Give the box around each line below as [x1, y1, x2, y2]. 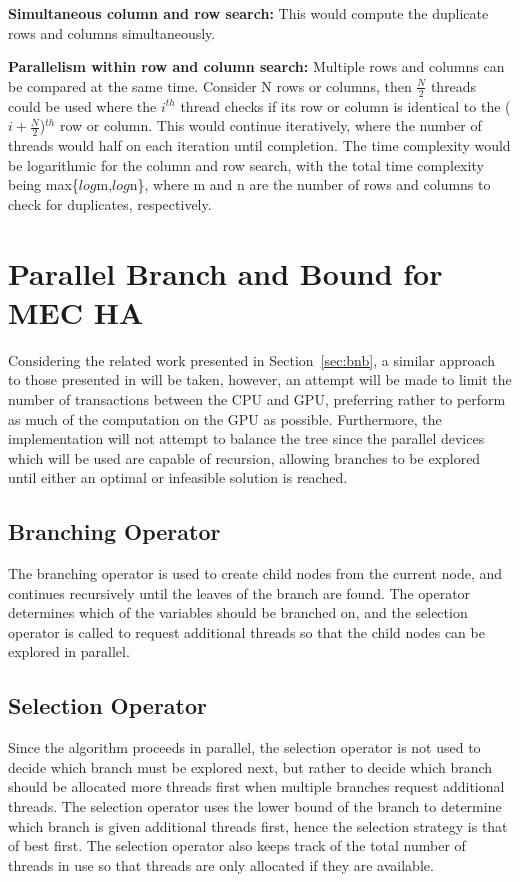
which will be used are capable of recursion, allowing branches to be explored [8, 447, 481, 468]
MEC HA [8, 291, 144, 332]
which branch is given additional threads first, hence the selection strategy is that [8, 815, 508, 836]
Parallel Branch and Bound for [8, 252, 443, 293]
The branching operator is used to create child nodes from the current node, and [8, 563, 503, 584]
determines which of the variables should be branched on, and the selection [8, 602, 468, 623]
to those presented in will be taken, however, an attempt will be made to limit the [8, 369, 512, 390]
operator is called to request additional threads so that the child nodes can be [8, 621, 485, 642]
